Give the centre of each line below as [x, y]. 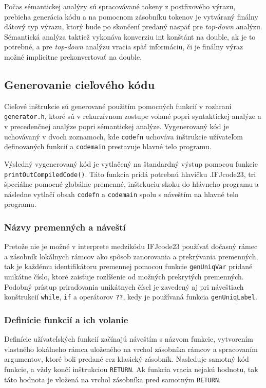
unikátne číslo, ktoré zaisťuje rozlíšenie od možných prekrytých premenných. [124, 277]
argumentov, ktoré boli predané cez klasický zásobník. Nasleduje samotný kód [127, 359]
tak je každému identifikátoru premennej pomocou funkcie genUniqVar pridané [128, 266]
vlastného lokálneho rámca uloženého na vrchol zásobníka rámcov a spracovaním [131, 349]
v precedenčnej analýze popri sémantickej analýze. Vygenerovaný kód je [117, 126]
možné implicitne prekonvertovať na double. [73, 56]
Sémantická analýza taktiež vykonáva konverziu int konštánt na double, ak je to [130, 36]
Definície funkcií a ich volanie [66, 319]
